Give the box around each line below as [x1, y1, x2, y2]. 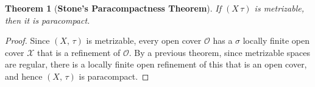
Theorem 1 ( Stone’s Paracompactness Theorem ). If [5, 2, 222, 14]
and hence [5, 69, 43, 82]
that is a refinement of [37, 46, 121, 58]
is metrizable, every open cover [86, 34, 202, 47]
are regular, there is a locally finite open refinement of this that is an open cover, [5, 58, 307, 71]
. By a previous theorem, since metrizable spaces [129, 46, 311, 58]
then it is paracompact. [5, 13, 90, 26]
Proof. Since [5, 34, 50, 47]
